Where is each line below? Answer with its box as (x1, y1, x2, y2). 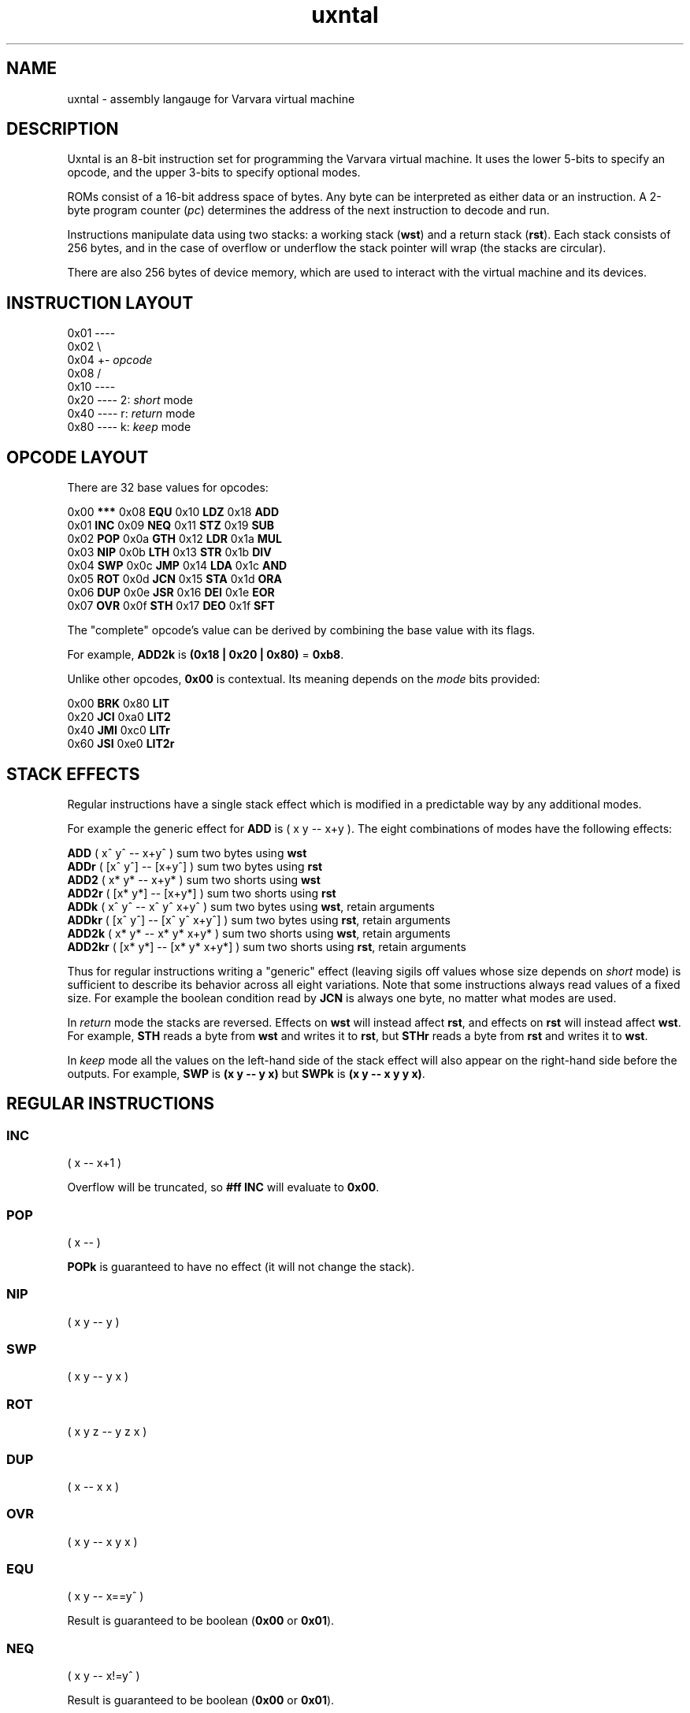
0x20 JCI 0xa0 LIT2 (67, 710, 171, 724)
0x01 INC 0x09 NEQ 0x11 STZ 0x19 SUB (67, 518, 275, 533)
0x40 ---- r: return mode (67, 407, 195, 421)
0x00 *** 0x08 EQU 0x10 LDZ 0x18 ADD (67, 505, 280, 519)
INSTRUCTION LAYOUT (6, 292, 194, 313)
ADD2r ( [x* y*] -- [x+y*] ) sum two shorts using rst (67, 886, 336, 900)
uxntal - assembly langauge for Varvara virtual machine (67, 91, 355, 106)
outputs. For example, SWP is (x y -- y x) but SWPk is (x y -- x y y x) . (67, 1066, 425, 1080)
